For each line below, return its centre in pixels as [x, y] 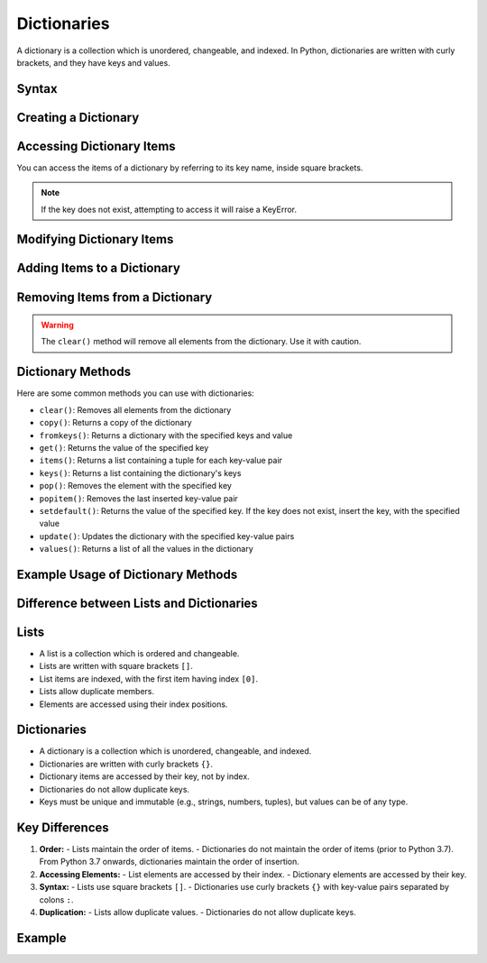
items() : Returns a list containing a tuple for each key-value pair [161, 461]
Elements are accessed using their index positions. [133, 704]
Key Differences [63, 827]
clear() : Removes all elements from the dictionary [135, 409]
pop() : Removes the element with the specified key [135, 486]
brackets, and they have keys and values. [93, 62]
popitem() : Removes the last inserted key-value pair [138, 498]
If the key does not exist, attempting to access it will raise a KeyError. [169, 209]
